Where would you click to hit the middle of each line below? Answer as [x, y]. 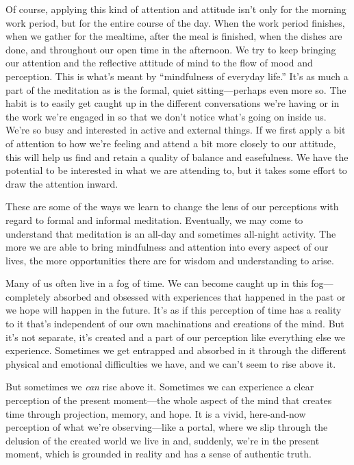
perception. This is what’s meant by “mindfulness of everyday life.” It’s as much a [177, 76]
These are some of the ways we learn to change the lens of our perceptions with [172, 206]
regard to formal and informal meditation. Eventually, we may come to [154, 219]
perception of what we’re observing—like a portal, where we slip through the [167, 427]
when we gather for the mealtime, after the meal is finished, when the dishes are [174, 36]
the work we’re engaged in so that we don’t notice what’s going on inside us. [166, 116]
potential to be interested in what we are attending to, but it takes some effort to [176, 170]
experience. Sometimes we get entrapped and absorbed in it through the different [176, 350]
